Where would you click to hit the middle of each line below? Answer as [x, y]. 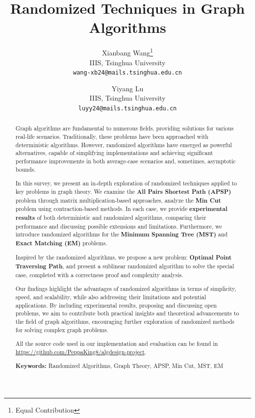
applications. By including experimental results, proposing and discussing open [116, 305]
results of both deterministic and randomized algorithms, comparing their [111, 217]
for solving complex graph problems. [62, 329]
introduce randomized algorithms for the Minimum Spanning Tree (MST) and [121, 235]
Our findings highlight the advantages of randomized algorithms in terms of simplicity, [126, 289]
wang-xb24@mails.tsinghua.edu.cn [127, 73]
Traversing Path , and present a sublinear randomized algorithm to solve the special [125, 266]
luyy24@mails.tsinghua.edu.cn [127, 108]
